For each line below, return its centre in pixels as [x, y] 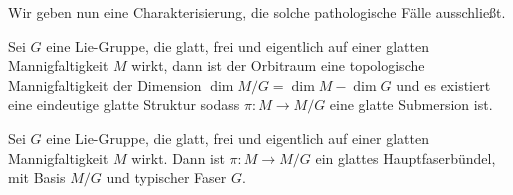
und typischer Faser [166, 177]
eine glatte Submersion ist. [411, 104]
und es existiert [443, 84]
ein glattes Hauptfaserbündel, [405, 157]
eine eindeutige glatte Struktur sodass [124, 104]
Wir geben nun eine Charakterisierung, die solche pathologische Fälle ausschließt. [257, 12]
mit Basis [37, 177]
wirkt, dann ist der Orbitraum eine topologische [278, 65]
